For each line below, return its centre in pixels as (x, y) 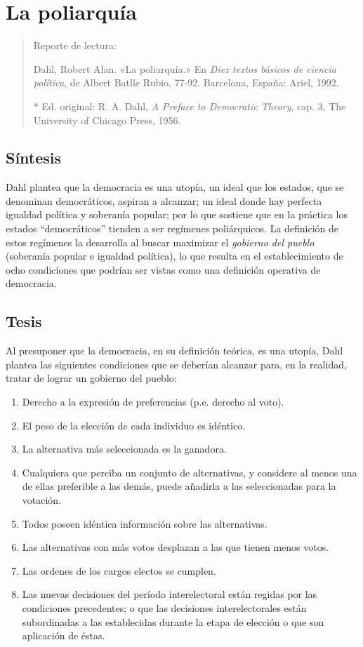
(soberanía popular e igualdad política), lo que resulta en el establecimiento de (174, 256)
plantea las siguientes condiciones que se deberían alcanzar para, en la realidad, (176, 364)
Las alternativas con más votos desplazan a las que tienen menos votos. (176, 547)
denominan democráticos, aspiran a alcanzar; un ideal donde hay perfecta (164, 200)
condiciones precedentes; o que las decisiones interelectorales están (164, 607)
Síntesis (34, 158)
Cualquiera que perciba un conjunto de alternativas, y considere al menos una (190, 472)
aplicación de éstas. (64, 635)
